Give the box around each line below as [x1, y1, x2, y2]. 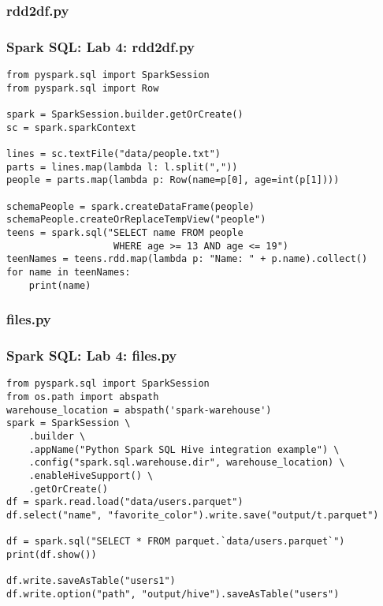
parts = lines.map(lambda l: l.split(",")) [6, 161, 238, 173]
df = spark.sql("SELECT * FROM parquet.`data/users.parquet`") [6, 536, 345, 548]
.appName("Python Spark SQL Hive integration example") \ [28, 443, 340, 455]
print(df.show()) [6, 548, 97, 560]
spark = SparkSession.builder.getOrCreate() [6, 109, 244, 121]
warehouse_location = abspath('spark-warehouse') [6, 404, 272, 416]
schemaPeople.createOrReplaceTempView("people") [6, 214, 266, 226]
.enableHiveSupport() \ [28, 469, 154, 481]
